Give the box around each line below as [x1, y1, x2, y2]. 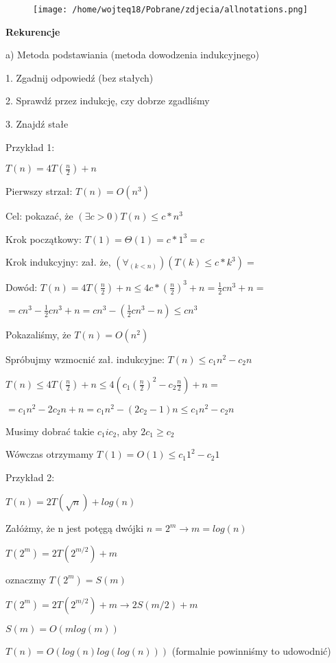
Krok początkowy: [5, 231, 82, 246]
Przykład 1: [5, 139, 55, 154]
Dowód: [5, 279, 38, 294]
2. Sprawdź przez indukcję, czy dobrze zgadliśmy [5, 93, 210, 108]
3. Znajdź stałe [5, 117, 69, 131]
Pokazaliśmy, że [5, 327, 71, 341]
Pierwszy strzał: [5, 184, 73, 198]
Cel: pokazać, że [5, 209, 73, 223]
